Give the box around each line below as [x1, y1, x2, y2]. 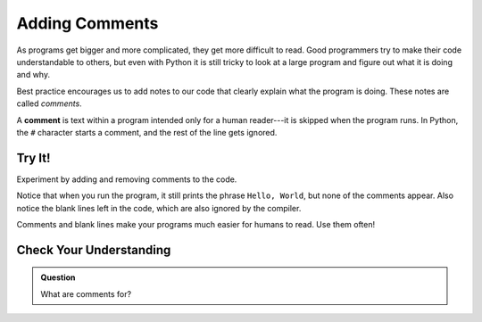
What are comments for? [40, 288, 132, 299]
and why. [16, 70, 51, 80]
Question [40, 272, 76, 283]
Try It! [16, 150, 51, 165]
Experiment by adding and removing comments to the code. [16, 174, 237, 185]
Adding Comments [16, 13, 159, 33]
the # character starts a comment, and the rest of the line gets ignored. [16, 127, 278, 137]
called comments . [16, 98, 82, 109]
